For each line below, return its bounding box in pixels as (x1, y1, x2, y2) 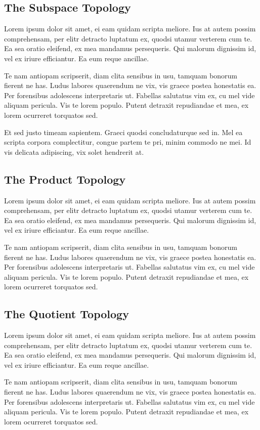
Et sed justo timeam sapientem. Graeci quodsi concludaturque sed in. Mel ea (4, 126, 243, 137)
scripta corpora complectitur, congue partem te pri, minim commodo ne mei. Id (4, 137, 251, 147)
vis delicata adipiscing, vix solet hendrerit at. (4, 146, 144, 157)
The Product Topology (4, 171, 126, 187)
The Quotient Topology (4, 306, 129, 322)
